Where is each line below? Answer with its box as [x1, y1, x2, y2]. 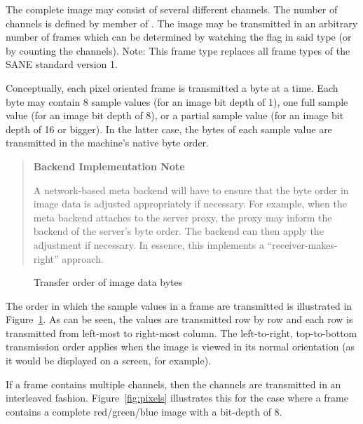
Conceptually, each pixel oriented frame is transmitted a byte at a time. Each [6, 80, 338, 95]
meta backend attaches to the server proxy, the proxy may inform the [33, 210, 332, 224]
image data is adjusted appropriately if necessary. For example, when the [33, 196, 347, 211]
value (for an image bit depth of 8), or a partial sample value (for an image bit [6, 108, 344, 123]
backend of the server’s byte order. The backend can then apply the [33, 224, 324, 238]
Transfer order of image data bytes [34, 275, 183, 289]
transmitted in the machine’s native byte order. [6, 135, 209, 150]
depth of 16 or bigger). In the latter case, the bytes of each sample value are [6, 121, 332, 136]
